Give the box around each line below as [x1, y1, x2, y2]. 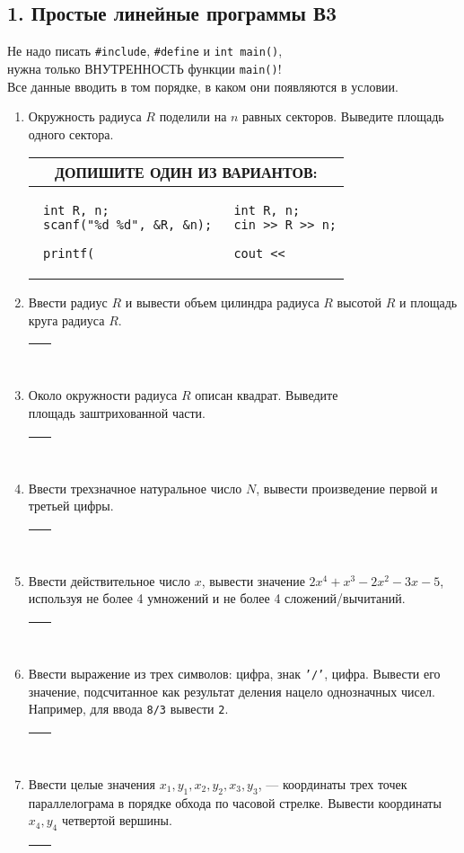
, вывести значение [201, 571, 305, 590]
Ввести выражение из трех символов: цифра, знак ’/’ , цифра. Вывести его [28, 664, 441, 683]
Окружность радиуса [28, 107, 142, 126]
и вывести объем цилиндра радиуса [125, 293, 320, 312]
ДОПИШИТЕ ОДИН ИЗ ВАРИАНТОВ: [55, 162, 318, 183]
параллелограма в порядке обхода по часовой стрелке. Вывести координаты [28, 793, 442, 812]
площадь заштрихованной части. [28, 404, 206, 422]
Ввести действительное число [28, 571, 190, 590]
